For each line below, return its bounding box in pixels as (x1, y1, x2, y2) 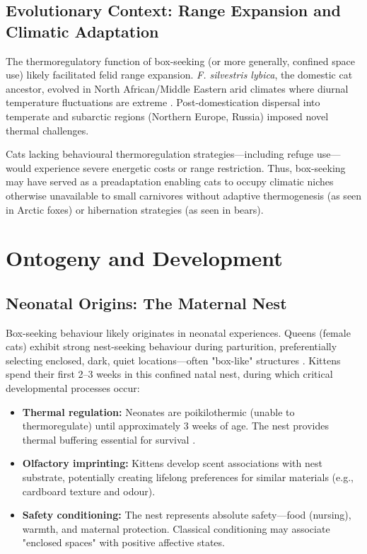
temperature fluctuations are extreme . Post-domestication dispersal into (6, 95, 320, 110)
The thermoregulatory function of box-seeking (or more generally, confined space (6, 53, 355, 68)
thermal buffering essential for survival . (22, 432, 196, 446)
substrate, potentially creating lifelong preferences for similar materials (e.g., (22, 470, 354, 485)
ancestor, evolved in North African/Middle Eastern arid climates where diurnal (6, 81, 349, 96)
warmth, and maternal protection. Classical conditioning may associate (22, 521, 330, 536)
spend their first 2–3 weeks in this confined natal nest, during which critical (6, 367, 333, 381)
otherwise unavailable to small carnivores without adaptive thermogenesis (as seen (6, 187, 362, 202)
